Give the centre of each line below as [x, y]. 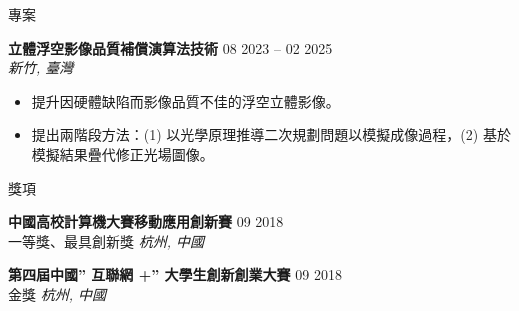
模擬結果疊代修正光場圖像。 [122, 153]
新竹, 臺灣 [41, 67]
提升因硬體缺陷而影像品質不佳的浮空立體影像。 [185, 100]
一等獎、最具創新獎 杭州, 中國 [106, 240]
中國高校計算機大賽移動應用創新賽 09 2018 [146, 221]
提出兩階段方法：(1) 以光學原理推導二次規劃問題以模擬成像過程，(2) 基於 [271, 134]
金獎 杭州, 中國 [57, 293]
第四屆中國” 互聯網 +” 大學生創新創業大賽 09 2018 [175, 274]
